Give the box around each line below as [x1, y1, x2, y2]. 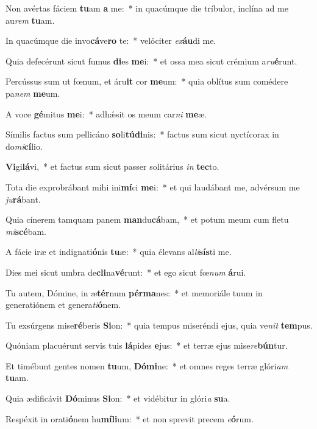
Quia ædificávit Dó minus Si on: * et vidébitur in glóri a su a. [5, 392, 230, 405]
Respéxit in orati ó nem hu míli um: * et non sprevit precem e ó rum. [5, 412, 254, 425]
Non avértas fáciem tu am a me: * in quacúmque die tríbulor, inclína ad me [5, 2, 288, 14]
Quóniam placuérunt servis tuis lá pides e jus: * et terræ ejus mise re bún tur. [5, 339, 288, 352]
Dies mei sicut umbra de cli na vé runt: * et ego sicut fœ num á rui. [5, 265, 246, 278]
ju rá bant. [5, 192, 41, 205]
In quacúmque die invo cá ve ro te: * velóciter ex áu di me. [5, 34, 216, 47]
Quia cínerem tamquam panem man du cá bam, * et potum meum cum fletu [5, 213, 289, 226]
